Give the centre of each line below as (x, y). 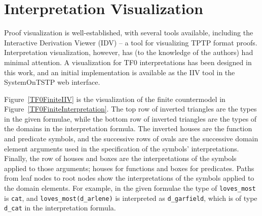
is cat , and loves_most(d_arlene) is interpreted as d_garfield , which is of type (131, 198)
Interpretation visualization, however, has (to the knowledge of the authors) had (129, 52)
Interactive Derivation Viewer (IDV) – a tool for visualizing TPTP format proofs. (131, 42)
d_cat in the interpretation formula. (60, 208)
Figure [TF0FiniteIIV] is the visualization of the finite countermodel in (115, 99)
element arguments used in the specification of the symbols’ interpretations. (122, 148)
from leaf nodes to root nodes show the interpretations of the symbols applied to (129, 178)
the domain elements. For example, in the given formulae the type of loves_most (130, 188)
